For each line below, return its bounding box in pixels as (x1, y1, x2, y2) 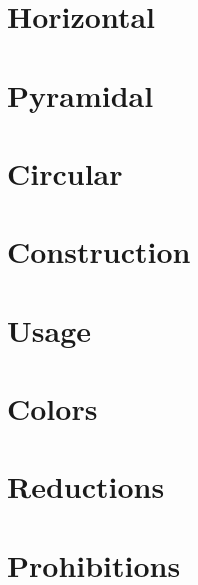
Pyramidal (7, 74, 154, 115)
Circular (7, 152, 123, 193)
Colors (7, 388, 98, 429)
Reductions (7, 466, 165, 507)
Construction (7, 231, 191, 272)
